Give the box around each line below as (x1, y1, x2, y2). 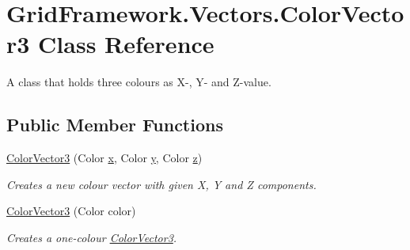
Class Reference (38, 28, 214, 60)
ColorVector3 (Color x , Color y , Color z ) (6, 150, 203, 166)
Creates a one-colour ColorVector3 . (6, 229, 177, 245)
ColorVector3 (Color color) (6, 203, 136, 219)
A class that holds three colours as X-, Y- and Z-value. (6, 74, 271, 90)
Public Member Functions (6, 112, 223, 137)
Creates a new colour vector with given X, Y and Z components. (6, 176, 317, 192)
